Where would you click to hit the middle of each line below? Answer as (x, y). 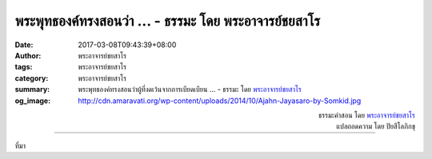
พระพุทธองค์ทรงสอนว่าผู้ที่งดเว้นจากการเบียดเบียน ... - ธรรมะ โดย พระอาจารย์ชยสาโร (190, 89)
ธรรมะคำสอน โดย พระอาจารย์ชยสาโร (366, 115)
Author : (28, 55)
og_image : (33, 101)
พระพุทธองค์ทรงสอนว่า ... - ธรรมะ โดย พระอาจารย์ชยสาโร (168, 21)
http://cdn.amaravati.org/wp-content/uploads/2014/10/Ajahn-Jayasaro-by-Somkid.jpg (220, 101)
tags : (24, 67)
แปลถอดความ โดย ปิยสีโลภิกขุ (376, 126)
